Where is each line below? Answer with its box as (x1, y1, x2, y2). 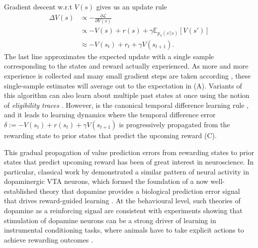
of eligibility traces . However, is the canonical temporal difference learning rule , (4, 99, 249, 110)
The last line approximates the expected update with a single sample (4, 51, 214, 61)
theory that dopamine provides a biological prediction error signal (39, 185, 240, 196)
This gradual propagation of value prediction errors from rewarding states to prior (4, 147, 255, 157)
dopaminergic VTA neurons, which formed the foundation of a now (4, 176, 208, 186)
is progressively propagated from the (119, 119, 230, 129)
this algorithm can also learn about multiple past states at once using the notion (4, 90, 250, 100)
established (4, 185, 38, 196)
